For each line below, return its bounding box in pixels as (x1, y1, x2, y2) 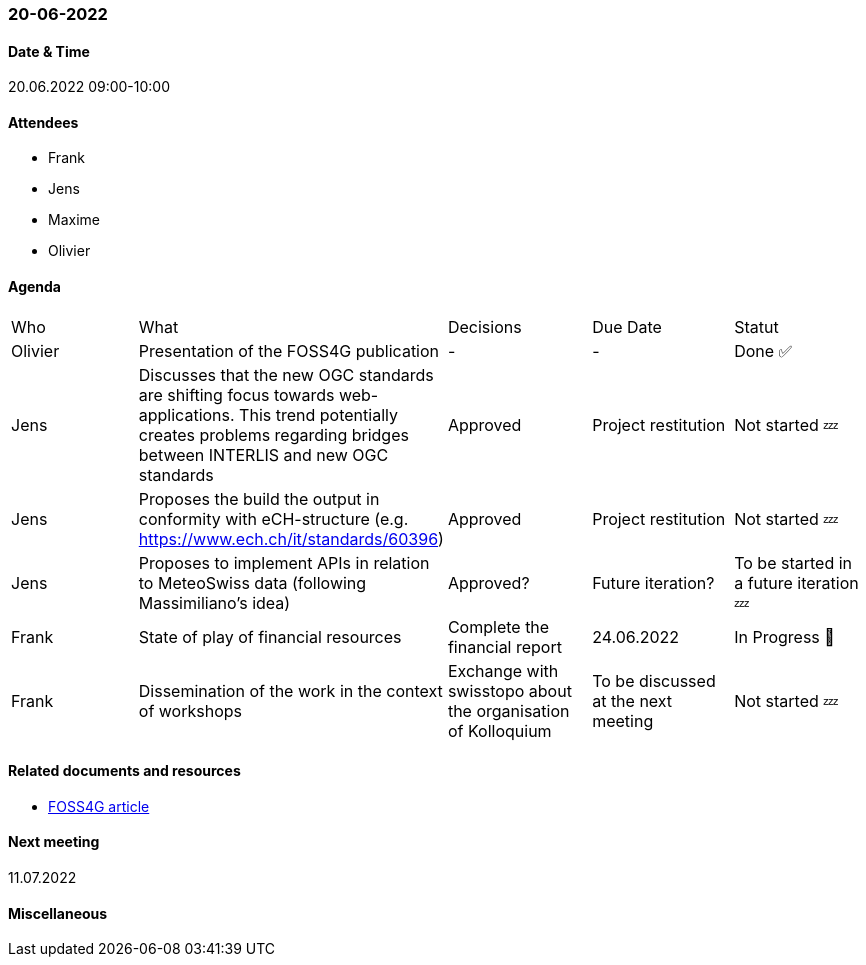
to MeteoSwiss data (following (138, 572, 367, 593)
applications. (138, 404, 235, 425)
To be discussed (592, 670, 716, 691)
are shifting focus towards (138, 384, 335, 405)
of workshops (138, 700, 242, 721)
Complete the (447, 616, 550, 637)
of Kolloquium (447, 720, 552, 741)
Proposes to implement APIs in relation (138, 552, 430, 573)
